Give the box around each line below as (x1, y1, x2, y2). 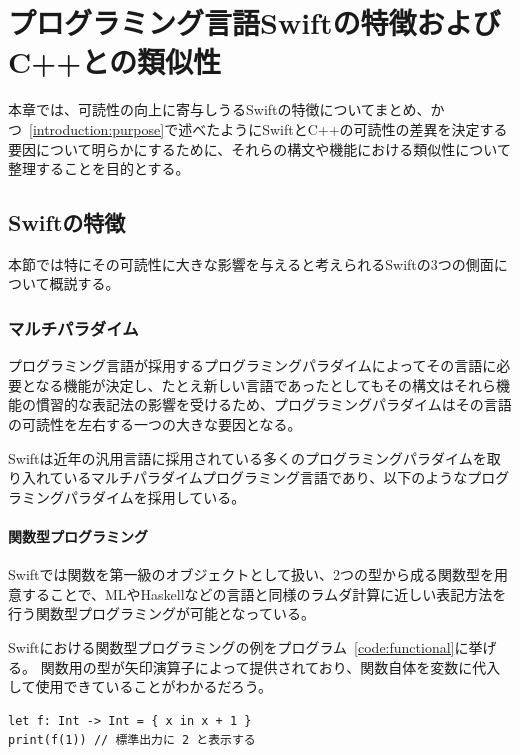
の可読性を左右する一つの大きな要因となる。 (8, 414, 302, 435)
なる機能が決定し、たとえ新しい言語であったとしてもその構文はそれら (35, 374, 497, 395)
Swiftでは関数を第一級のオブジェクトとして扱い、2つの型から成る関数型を (8, 564, 495, 585)
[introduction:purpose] (29, 118, 165, 139)
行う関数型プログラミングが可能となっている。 (8, 603, 315, 624)
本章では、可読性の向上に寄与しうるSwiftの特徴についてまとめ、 (8, 99, 431, 120)
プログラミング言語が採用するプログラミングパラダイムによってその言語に (8, 355, 497, 376)
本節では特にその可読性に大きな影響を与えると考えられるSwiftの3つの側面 (8, 253, 494, 274)
